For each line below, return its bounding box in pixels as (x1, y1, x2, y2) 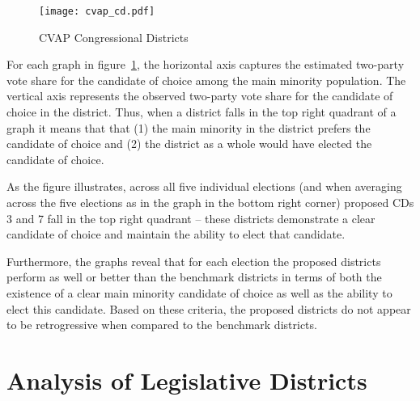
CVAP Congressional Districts (39, 28, 189, 45)
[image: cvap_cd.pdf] (39, 6, 155, 17)
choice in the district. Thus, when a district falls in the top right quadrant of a (6, 103, 397, 120)
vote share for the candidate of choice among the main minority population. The (6, 71, 406, 88)
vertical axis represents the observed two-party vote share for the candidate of (6, 87, 393, 104)
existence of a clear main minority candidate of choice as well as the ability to (6, 284, 392, 301)
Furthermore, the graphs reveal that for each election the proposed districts (6, 252, 381, 269)
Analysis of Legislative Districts (6, 363, 367, 396)
